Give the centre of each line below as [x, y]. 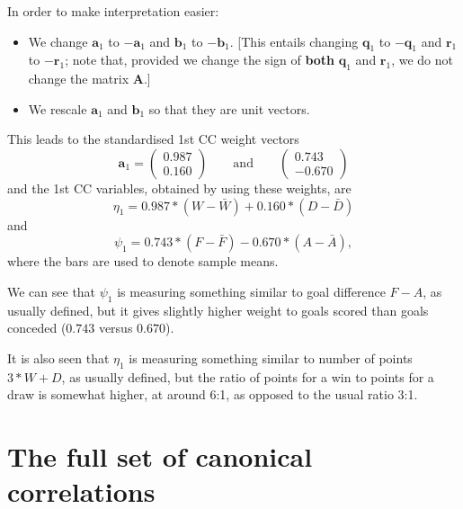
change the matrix [79, 79]
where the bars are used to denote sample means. [143, 261]
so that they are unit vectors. [229, 108]
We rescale [58, 108]
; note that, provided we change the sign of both [200, 60]
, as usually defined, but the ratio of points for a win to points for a [248, 376]
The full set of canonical [160, 455]
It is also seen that [58, 357]
